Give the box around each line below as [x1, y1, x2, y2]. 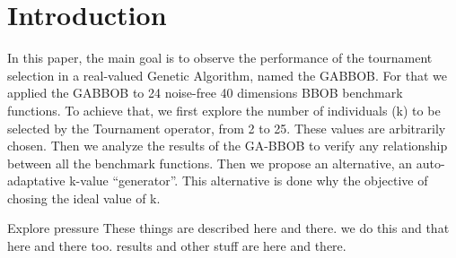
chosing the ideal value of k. [7, 188, 161, 207]
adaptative [7, 171, 66, 190]
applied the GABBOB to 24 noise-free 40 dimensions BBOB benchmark [7, 83, 403, 102]
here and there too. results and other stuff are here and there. [7, 236, 346, 255]
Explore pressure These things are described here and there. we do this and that [7, 219, 450, 237]
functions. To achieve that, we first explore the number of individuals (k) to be [7, 100, 441, 119]
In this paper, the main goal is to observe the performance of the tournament [7, 48, 433, 67]
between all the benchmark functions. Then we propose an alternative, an [7, 153, 412, 172]
